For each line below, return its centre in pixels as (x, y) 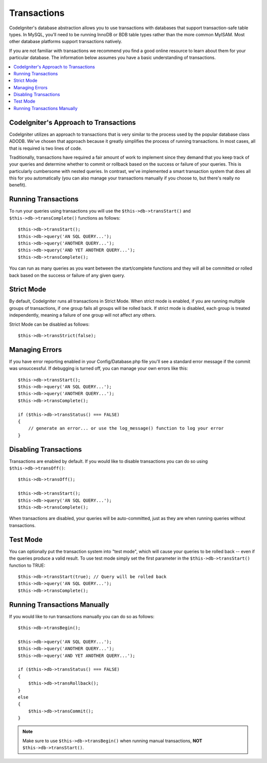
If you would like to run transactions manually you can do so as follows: (82, 616)
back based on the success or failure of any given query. (67, 275)
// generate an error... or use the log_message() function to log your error (126, 428)
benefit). (18, 185)
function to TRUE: (27, 565)
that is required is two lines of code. (46, 148)
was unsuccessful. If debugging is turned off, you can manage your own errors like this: (99, 368)
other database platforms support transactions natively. (66, 42)
